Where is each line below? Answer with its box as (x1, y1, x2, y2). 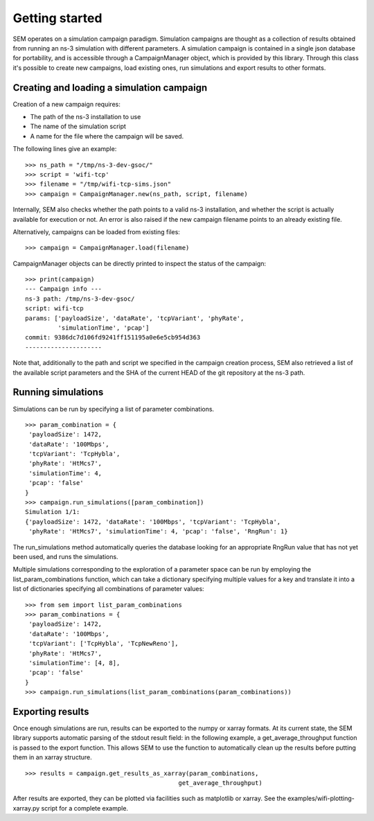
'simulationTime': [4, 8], (28, 659, 121, 666)
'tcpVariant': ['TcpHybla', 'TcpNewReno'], (28, 639, 179, 648)
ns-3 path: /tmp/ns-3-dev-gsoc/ (25, 294, 135, 303)
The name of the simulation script (30, 122, 126, 131)
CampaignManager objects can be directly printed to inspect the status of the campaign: (12, 259, 267, 267)
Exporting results (12, 705, 89, 717)
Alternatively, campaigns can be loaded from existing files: (12, 227, 180, 236)
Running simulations (12, 387, 104, 398)
